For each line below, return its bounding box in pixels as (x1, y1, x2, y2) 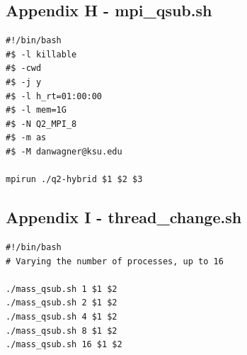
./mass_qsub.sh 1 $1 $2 (6, 283, 117, 294)
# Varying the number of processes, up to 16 (6, 256, 224, 266)
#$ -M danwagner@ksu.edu (6, 146, 122, 157)
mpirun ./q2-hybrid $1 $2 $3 (6, 174, 143, 185)
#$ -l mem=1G (6, 105, 67, 115)
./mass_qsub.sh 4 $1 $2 (6, 311, 117, 322)
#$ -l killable (6, 49, 77, 60)
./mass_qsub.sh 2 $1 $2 (6, 298, 117, 308)
